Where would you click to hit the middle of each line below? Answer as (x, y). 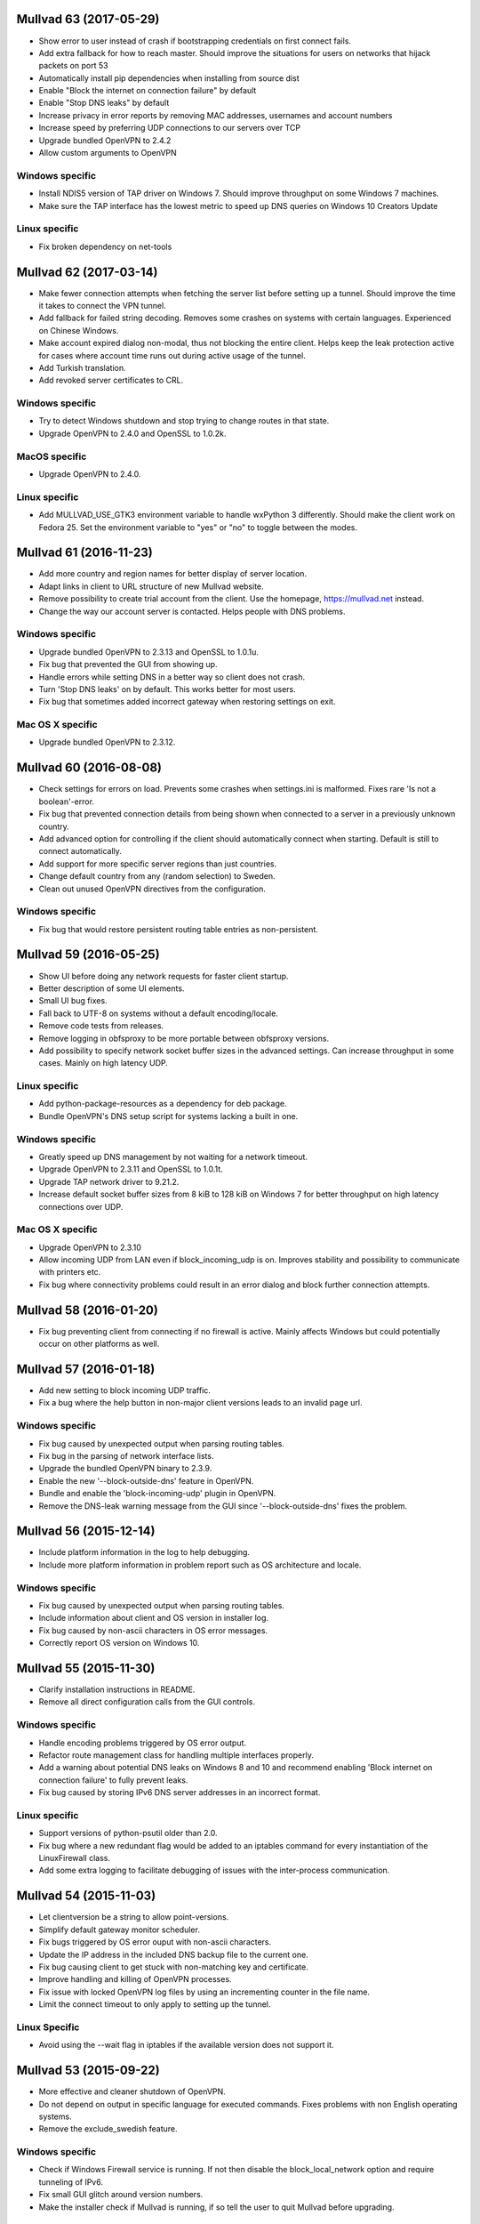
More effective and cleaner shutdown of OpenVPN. (132, 2091)
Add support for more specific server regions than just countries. (158, 864)
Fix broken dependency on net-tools (105, 246)
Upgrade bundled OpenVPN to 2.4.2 (105, 140)
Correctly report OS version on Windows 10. (119, 1643)
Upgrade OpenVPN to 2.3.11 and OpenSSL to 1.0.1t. (131, 1169)
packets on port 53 (73, 66)
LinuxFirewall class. (75, 1858)
